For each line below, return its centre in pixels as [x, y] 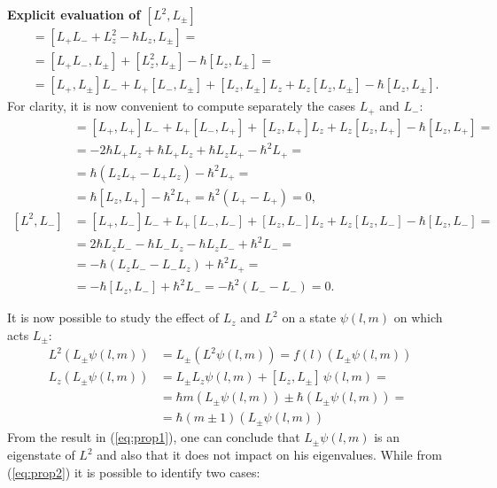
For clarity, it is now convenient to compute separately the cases [181, 106]
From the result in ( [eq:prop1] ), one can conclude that [154, 437]
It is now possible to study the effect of [113, 318]
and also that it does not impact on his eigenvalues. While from [269, 455]
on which [418, 318]
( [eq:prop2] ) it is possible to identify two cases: [134, 472]
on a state [309, 318]
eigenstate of [41, 455]
